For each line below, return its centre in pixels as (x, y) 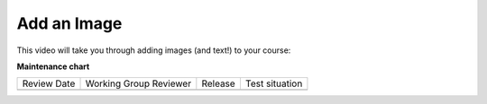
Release (219, 83)
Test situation (274, 83)
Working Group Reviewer (138, 83)
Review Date (49, 83)
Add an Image (69, 23)
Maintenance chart (53, 66)
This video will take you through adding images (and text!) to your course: (154, 50)
